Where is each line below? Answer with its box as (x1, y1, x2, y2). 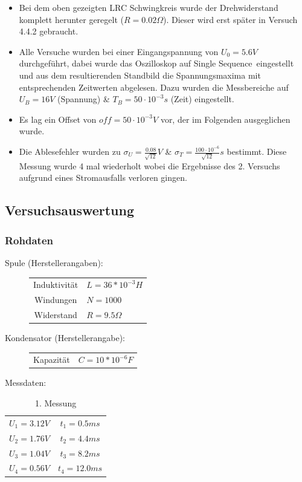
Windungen (34, 293, 77, 306)
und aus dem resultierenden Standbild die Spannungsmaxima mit (19, 68, 261, 81)
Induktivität (33, 278, 79, 291)
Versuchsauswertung (5, 201, 135, 220)
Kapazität (33, 353, 70, 366)
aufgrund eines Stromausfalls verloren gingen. (19, 171, 187, 184)
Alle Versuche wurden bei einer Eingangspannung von (19, 45, 219, 57)
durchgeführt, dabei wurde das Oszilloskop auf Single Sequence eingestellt (19, 57, 294, 70)
